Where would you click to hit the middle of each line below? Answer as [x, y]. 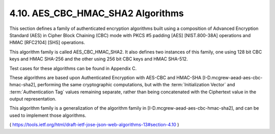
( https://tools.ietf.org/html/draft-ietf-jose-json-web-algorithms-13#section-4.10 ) [94, 125]
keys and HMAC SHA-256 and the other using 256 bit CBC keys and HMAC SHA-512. [99, 59]
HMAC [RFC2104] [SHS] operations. [47, 43]
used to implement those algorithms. [48, 115]
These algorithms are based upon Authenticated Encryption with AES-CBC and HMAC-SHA [105, 77]
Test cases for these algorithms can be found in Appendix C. [73, 68]
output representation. [33, 99]
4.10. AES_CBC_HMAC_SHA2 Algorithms [97, 13]
